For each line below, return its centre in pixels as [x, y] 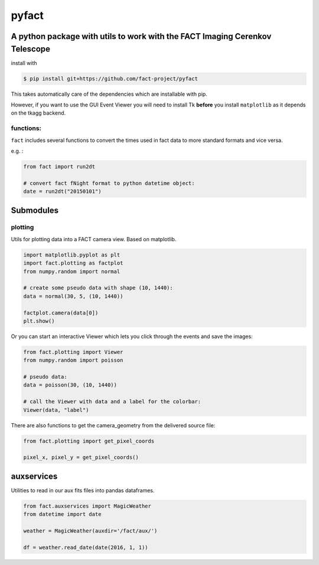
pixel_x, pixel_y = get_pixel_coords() [81, 457]
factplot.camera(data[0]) [61, 313]
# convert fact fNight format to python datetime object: [109, 183]
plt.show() [39, 321]
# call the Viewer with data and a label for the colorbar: [112, 402]
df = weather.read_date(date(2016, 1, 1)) [86, 547]
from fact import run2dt [59, 166]
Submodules [35, 210]
